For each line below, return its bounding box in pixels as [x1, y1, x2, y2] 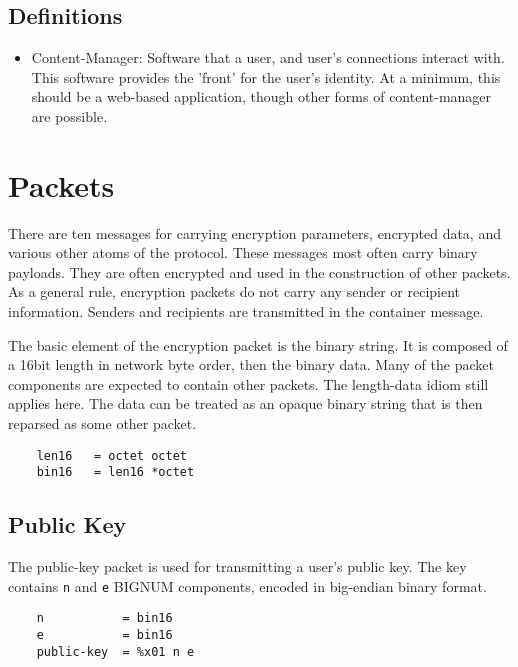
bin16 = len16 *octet [36, 465, 195, 480]
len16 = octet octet [36, 448, 187, 463]
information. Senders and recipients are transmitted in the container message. [8, 301, 484, 322]
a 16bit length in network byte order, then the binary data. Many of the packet [8, 354, 494, 375]
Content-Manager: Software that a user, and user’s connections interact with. [31, 47, 505, 68]
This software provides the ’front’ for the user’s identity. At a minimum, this [31, 66, 501, 87]
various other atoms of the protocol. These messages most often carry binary [8, 242, 478, 263]
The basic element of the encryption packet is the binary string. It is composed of [8, 334, 508, 355]
